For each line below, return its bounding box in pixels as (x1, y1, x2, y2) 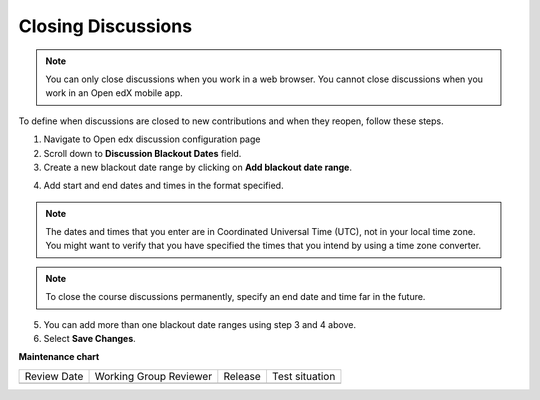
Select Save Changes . (43, 333, 137, 345)
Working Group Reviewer (94, 369, 213, 383)
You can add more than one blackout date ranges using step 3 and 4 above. (43, 318, 357, 330)
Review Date (24, 369, 84, 383)
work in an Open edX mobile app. (45, 87, 184, 99)
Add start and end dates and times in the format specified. (43, 180, 284, 192)
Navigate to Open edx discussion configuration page (43, 133, 261, 145)
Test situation (271, 369, 336, 383)
